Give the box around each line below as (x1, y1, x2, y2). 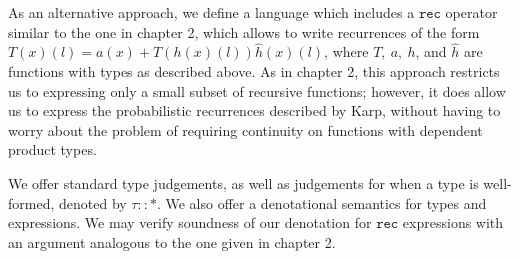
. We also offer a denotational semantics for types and (156, 192, 487, 213)
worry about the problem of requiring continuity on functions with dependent (8, 119, 483, 140)
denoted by (58, 192, 127, 213)
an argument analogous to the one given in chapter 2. (8, 231, 336, 252)
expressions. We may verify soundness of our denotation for (8, 212, 372, 233)
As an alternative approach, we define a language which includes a (8, 2, 415, 22)
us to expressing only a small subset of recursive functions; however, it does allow (8, 80, 506, 101)
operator (445, 2, 498, 22)
